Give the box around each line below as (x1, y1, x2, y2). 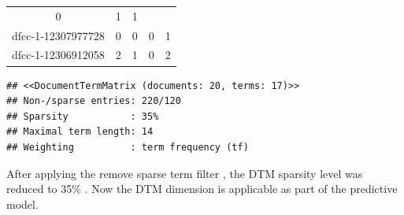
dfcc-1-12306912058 (12, 46, 105, 63)
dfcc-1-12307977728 (12, 27, 105, 43)
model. (6, 195, 39, 212)
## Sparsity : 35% (6, 110, 159, 122)
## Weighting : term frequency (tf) (6, 141, 249, 153)
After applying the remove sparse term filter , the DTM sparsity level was (6, 165, 363, 181)
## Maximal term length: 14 (6, 126, 154, 138)
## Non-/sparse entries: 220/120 (6, 95, 181, 107)
